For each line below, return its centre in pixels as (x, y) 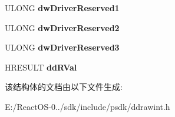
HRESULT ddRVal (41, 67)
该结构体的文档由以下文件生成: (64, 87)
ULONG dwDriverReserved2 (62, 27)
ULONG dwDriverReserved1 (62, 8)
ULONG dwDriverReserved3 (62, 47)
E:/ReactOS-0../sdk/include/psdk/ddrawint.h (87, 106)
